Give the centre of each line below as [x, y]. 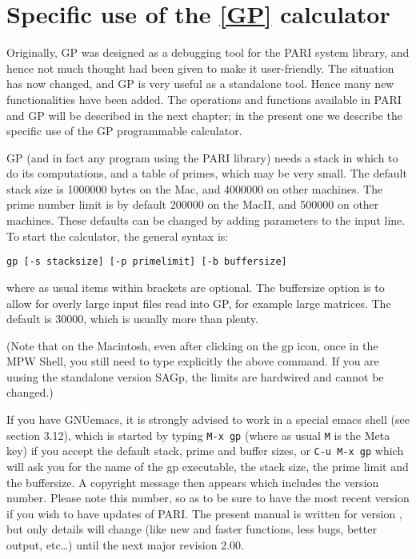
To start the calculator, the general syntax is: [118, 236]
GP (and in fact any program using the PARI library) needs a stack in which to [202, 157]
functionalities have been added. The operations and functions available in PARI [204, 99]
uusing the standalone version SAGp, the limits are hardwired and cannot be [195, 376]
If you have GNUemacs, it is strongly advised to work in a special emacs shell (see [208, 419]
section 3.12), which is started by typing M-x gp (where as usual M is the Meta [198, 435]
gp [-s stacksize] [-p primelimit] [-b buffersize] [147, 262]
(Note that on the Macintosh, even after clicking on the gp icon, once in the [192, 345]
